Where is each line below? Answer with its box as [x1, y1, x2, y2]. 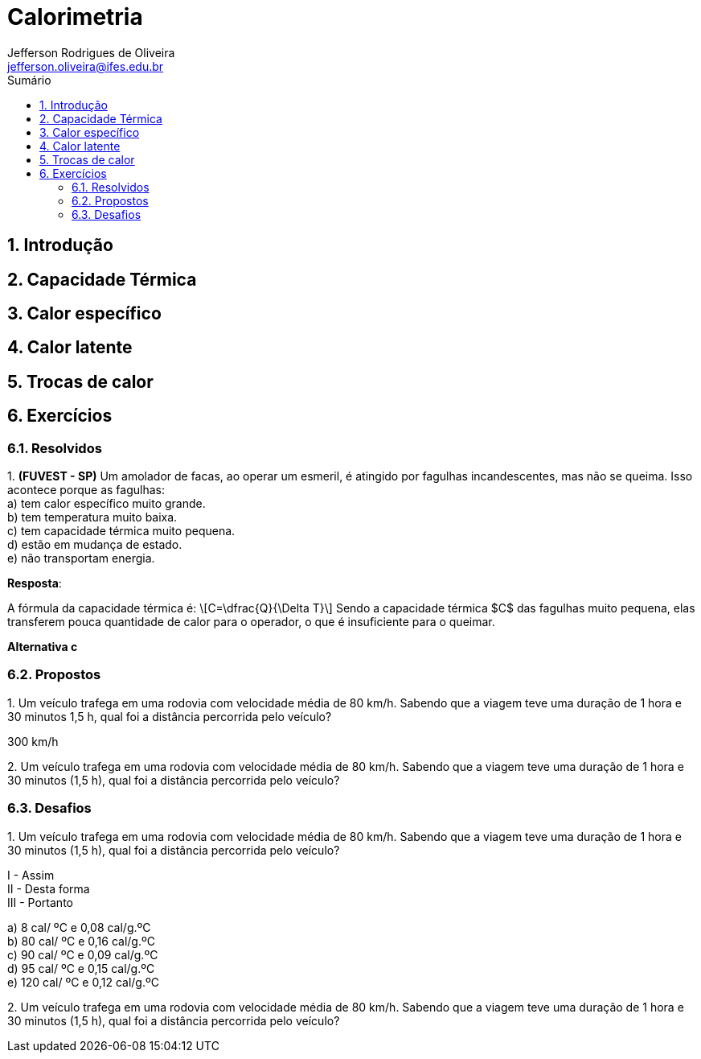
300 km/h [7, 734, 59, 748]
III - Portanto [7, 895, 73, 909]
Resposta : [7, 576, 62, 591]
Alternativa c [7, 640, 78, 654]
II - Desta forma [7, 881, 90, 896]
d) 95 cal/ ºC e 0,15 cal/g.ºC [7, 961, 155, 975]
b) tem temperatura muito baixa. [7, 510, 178, 525]
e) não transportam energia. [7, 551, 155, 566]
